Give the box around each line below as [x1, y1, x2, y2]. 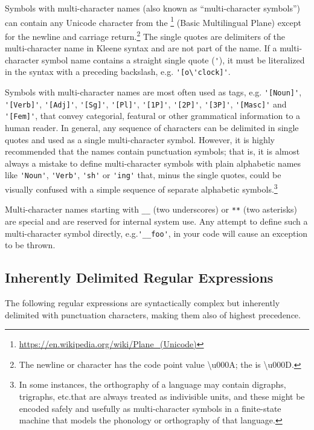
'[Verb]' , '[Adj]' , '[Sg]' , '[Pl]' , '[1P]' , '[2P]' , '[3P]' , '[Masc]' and [5, 97, 287, 110]
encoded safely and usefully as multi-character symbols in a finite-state [19, 402, 281, 414]
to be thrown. [5, 239, 56, 251]
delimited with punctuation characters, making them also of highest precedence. [5, 308, 301, 321]
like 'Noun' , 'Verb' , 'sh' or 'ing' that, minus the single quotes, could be [5, 168, 281, 181]
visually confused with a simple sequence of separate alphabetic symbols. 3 [5, 181, 278, 195]
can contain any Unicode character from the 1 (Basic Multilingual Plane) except [5, 14, 301, 28]
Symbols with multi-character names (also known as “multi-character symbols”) [5, 2, 301, 14]
